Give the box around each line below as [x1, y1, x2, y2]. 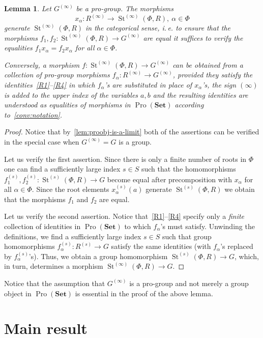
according [174, 99, 204, 110]
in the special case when [4, 136, 79, 147]
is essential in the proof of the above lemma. [75, 288, 213, 298]
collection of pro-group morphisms [4, 69, 110, 80]
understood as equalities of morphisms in [4, 99, 131, 110]
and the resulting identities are [153, 89, 248, 100]
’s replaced [220, 241, 253, 251]
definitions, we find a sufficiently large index [4, 231, 141, 241]
